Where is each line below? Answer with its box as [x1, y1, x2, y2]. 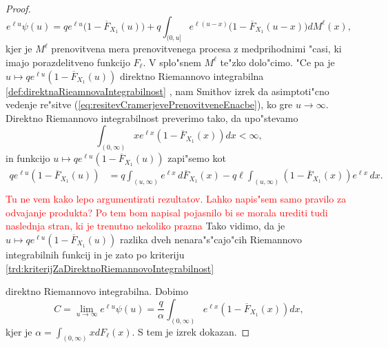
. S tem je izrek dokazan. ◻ [132, 324, 250, 338]
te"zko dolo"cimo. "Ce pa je [220, 54, 335, 69]
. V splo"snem [143, 54, 201, 69]
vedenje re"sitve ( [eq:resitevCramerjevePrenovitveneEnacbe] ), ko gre [6, 97, 293, 112]
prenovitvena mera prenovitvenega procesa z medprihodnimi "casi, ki [51, 41, 342, 56]
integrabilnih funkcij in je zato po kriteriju [6, 247, 185, 261]
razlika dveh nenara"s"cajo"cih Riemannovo [119, 232, 303, 246]
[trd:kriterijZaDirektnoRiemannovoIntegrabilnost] [6, 260, 214, 275]
